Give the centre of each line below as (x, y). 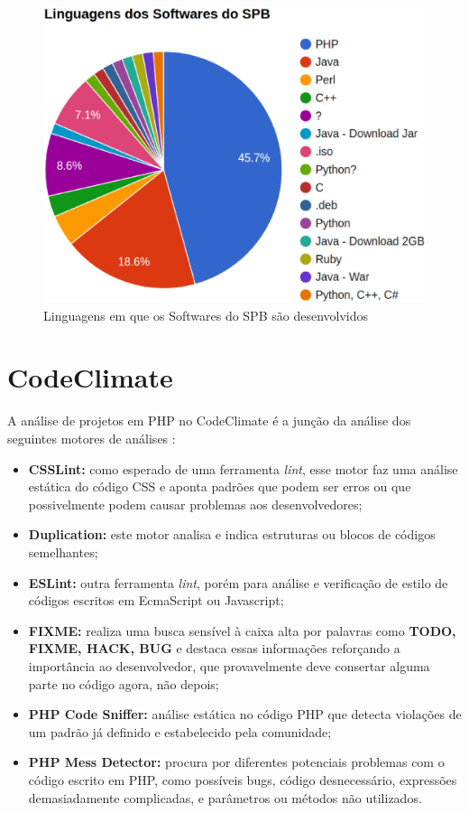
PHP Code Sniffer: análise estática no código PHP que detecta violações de (245, 714)
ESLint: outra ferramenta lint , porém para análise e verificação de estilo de (238, 582)
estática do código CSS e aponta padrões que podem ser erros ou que (220, 486)
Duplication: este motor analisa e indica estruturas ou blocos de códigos (232, 534)
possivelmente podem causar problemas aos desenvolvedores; (195, 504)
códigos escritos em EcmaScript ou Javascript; (156, 600)
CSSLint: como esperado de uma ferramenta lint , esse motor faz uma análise (243, 468)
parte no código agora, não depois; (124, 683)
